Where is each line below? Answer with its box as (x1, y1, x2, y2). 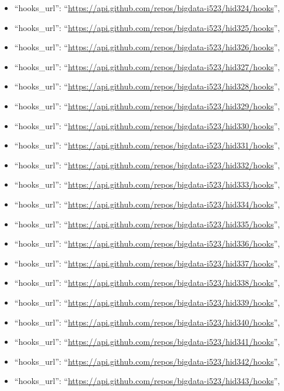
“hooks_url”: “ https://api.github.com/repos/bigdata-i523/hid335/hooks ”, (14, 217, 280, 230)
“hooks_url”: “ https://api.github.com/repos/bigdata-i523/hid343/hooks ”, (14, 375, 280, 387)
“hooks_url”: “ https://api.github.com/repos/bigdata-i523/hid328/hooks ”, (14, 80, 280, 92)
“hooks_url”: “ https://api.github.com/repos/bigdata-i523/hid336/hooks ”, (14, 237, 280, 250)
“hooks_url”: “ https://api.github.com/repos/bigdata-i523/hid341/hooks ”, (14, 335, 280, 348)
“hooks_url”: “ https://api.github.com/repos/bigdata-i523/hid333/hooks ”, (14, 178, 280, 191)
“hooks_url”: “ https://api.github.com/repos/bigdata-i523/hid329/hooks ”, (14, 99, 280, 112)
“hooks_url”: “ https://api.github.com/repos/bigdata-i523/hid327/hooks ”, (14, 60, 280, 72)
